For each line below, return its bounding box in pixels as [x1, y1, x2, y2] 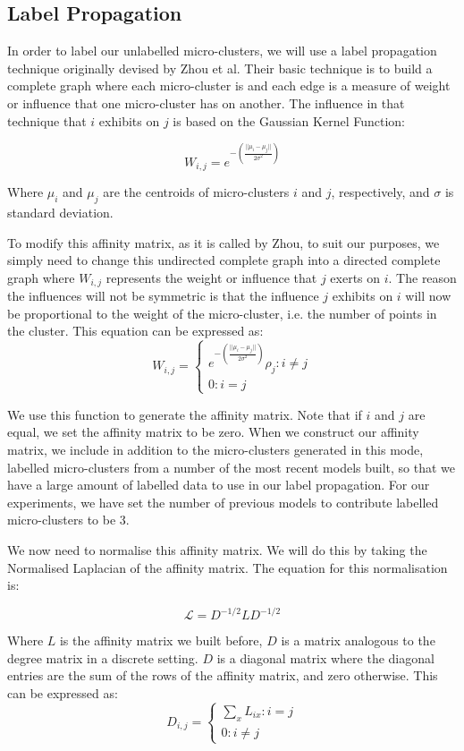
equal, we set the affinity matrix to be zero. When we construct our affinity [7, 422, 419, 441]
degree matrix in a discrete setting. [7, 648, 198, 667]
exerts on [330, 268, 381, 286]
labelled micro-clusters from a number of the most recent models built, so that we [7, 457, 456, 476]
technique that [7, 111, 87, 130]
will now [405, 286, 451, 305]
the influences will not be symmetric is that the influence [7, 286, 319, 305]
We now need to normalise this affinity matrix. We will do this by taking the [7, 540, 427, 559]
